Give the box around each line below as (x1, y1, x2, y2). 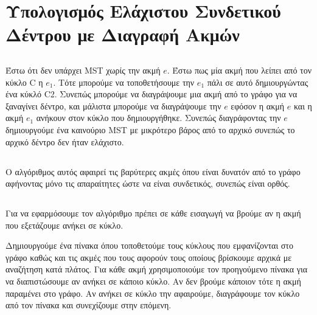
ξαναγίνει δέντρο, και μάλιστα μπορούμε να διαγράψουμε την (5, 99, 221, 112)
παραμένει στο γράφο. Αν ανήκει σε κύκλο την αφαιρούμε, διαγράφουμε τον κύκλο (5, 286, 300, 299)
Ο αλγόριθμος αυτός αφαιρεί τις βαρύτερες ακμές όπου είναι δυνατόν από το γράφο (5, 165, 301, 178)
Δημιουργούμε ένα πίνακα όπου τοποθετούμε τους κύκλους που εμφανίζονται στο (5, 239, 293, 252)
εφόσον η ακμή (231, 99, 285, 112)
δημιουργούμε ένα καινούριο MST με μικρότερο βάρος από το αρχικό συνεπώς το (5, 123, 295, 136)
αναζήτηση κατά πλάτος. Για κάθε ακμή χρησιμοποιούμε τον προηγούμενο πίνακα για (5, 263, 308, 275)
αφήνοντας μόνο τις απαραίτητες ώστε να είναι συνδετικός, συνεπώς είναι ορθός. (5, 177, 290, 190)
